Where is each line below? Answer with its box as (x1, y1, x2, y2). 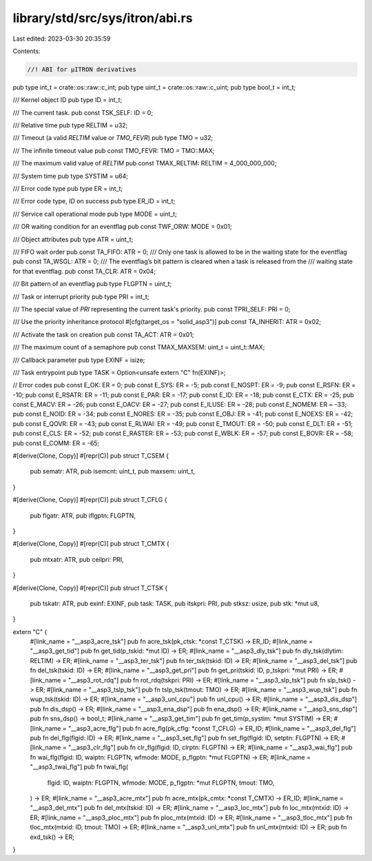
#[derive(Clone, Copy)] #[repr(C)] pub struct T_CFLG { (12, 496, 167, 504)
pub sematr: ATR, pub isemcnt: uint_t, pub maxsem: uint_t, (30, 467, 196, 476)
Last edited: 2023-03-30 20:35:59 (12, 34, 111, 43)
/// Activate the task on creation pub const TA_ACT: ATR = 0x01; (12, 330, 194, 338)
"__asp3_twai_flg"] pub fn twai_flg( (30, 762, 129, 771)
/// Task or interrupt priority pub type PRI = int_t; (12, 292, 149, 301)
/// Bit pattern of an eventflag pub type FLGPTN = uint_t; (12, 280, 172, 288)
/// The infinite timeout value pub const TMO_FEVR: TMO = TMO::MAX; (12, 146, 215, 154)
